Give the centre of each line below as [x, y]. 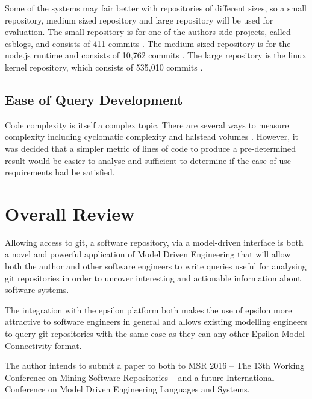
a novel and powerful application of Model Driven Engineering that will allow [148, 254]
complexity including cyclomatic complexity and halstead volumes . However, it [152, 137]
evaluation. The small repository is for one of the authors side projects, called [148, 32]
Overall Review [70, 213]
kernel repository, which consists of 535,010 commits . [104, 67]
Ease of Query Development [94, 99]
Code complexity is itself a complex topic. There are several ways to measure [147, 124]
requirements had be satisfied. [60, 172]
